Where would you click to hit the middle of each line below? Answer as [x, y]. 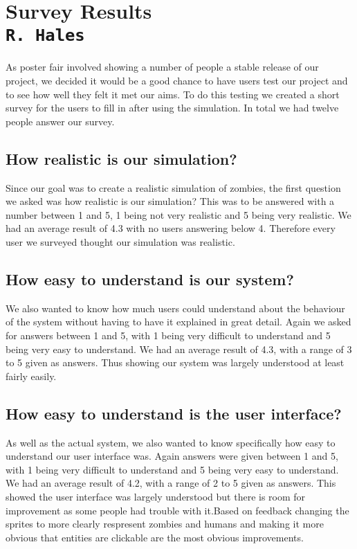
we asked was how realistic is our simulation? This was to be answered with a [170, 201]
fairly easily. [31, 376]
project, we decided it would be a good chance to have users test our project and [177, 81]
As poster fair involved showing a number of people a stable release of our [162, 67]
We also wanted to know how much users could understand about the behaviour [175, 308]
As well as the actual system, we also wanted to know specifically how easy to [171, 442]
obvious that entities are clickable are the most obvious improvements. [155, 537]
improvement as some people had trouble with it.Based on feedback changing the [177, 510]
